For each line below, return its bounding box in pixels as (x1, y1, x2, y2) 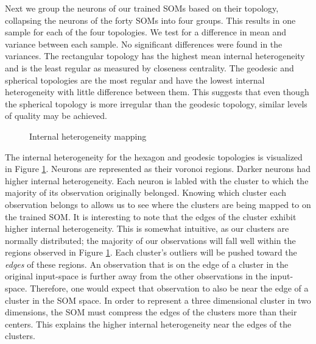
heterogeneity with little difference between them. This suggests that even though (5, 85, 309, 98)
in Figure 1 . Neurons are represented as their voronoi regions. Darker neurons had (5, 162, 311, 175)
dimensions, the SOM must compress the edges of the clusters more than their (5, 306, 297, 318)
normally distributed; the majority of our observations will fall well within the (5, 234, 296, 246)
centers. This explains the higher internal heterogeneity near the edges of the (5, 317, 292, 330)
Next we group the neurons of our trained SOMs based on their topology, (5, 2, 279, 14)
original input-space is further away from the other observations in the (5, 270, 268, 282)
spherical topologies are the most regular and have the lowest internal (5, 73, 265, 86)
